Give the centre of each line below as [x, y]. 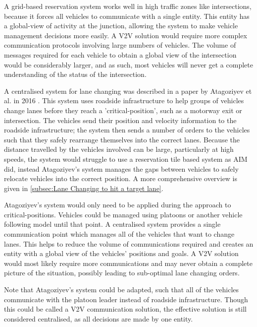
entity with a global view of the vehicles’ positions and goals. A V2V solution [121, 253]
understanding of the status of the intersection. [75, 74]
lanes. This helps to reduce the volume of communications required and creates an [129, 243]
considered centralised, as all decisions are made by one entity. [99, 318]
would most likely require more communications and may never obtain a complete [128, 263]
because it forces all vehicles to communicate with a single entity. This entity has [127, 16]
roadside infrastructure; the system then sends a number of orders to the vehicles [127, 130]
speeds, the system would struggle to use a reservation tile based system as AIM [126, 159]
